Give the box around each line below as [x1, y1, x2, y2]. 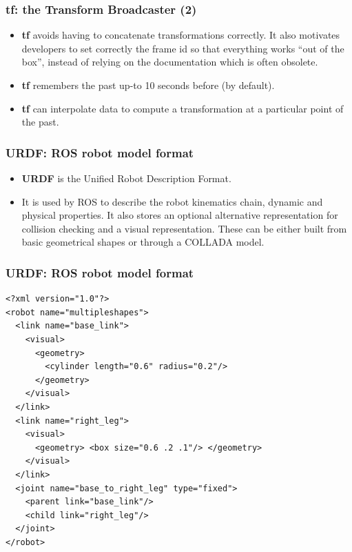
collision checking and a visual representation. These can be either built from [21, 221, 347, 235]
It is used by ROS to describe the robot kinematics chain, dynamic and [21, 194, 323, 208]
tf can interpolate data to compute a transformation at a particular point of [21, 101, 344, 115]
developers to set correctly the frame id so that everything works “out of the [21, 41, 344, 55]
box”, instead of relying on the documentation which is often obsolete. [21, 55, 318, 69]
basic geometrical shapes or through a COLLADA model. [21, 235, 265, 249]
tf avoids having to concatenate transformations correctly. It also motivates [21, 28, 340, 42]
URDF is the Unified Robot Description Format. [21, 171, 231, 185]
